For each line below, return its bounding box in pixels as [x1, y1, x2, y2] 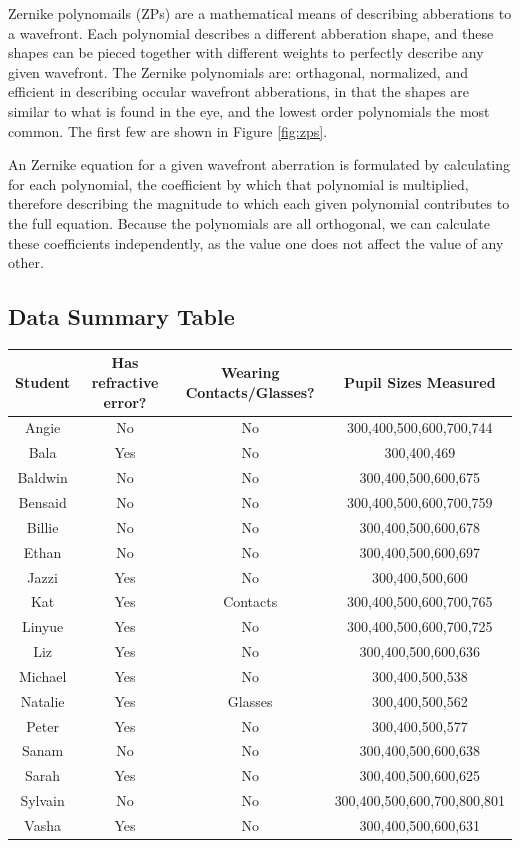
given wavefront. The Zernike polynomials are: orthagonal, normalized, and [8, 61, 468, 82]
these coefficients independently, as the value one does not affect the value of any [8, 232, 504, 253]
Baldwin [17, 467, 68, 488]
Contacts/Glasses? [185, 381, 315, 402]
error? [103, 391, 147, 412]
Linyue [21, 616, 64, 637]
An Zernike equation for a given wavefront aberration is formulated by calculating [8, 154, 511, 175]
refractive [91, 372, 159, 393]
